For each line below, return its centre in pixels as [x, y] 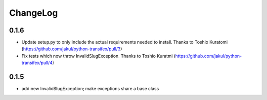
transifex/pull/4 [37, 63]
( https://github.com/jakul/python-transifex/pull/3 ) [72, 49]
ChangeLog [33, 13]
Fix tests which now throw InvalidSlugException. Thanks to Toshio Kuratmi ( [98, 56]
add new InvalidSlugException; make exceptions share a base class [90, 89]
